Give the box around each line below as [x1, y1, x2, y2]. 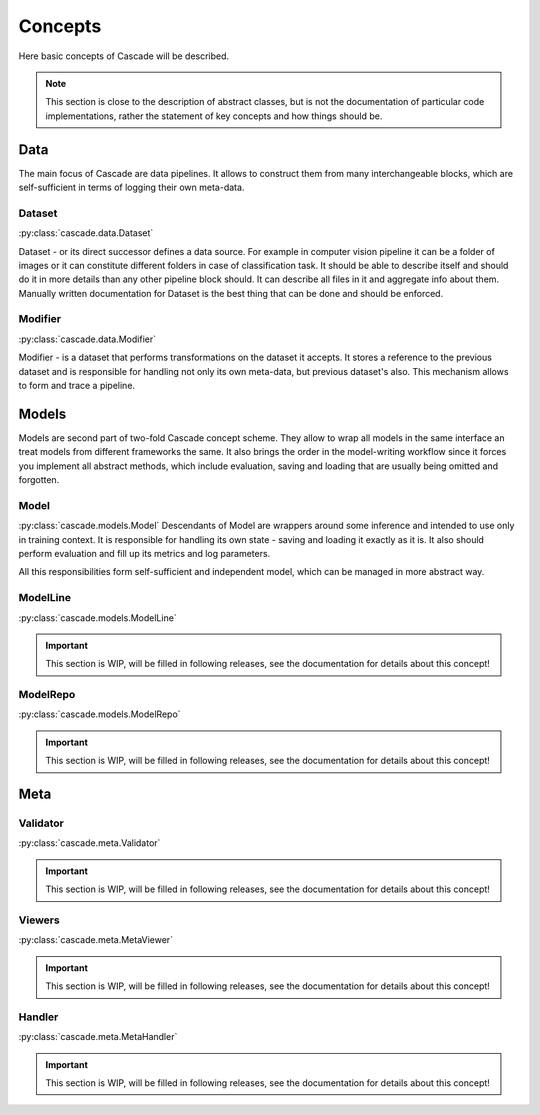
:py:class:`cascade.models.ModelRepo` [18, 708, 181, 720]
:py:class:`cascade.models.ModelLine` [18, 611, 177, 624]
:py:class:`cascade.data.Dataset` [18, 227, 154, 239]
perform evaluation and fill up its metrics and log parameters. [18, 548, 271, 560]
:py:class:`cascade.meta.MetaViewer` [18, 934, 174, 946]
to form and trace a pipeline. [18, 380, 135, 392]
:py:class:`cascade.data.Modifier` [18, 333, 157, 345]
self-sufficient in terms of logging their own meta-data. [18, 181, 245, 194]
